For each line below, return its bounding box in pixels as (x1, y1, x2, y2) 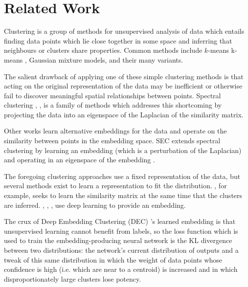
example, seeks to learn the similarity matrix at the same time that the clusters (4, 190, 243, 200)
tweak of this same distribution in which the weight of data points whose (4, 254, 223, 265)
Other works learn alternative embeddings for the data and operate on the (4, 126, 227, 136)
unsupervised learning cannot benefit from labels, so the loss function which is (4, 225, 238, 236)
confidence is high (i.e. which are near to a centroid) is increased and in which (4, 264, 238, 274)
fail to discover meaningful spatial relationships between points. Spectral (4, 90, 221, 100)
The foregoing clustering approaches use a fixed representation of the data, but (4, 171, 241, 181)
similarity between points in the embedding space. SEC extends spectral (4, 135, 221, 146)
